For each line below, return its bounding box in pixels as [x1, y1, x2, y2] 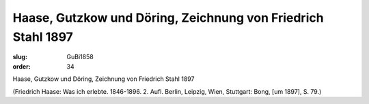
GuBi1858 [66, 53, 94, 61]
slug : [12, 53, 27, 61]
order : [12, 62, 31, 71]
